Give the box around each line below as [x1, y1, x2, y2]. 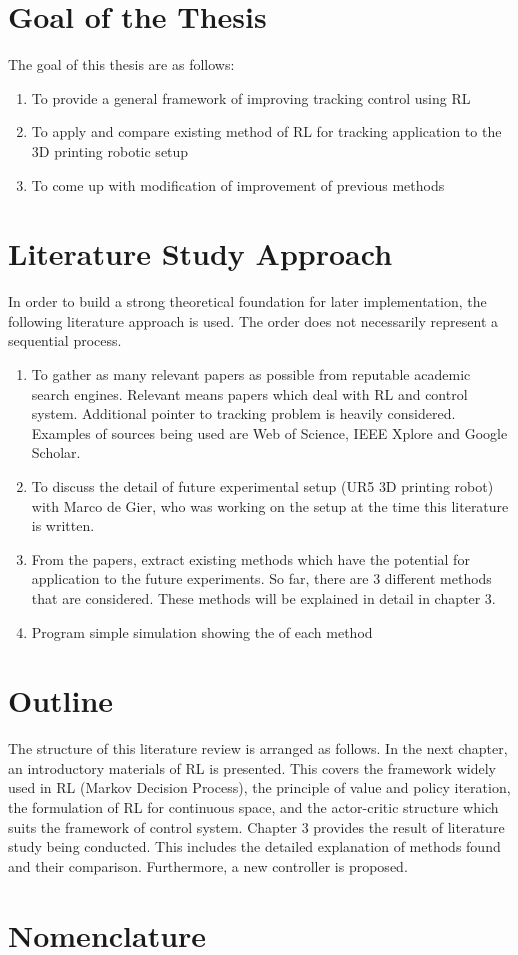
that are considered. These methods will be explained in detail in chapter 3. [31, 587, 496, 608]
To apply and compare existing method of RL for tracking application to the [31, 121, 502, 142]
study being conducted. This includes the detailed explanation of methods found [8, 836, 501, 857]
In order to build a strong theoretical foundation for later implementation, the [8, 291, 487, 312]
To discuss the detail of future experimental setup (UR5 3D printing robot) [31, 475, 494, 496]
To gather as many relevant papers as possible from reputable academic [31, 364, 471, 384]
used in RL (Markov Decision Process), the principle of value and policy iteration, [8, 777, 511, 798]
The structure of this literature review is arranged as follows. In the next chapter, [8, 738, 508, 759]
